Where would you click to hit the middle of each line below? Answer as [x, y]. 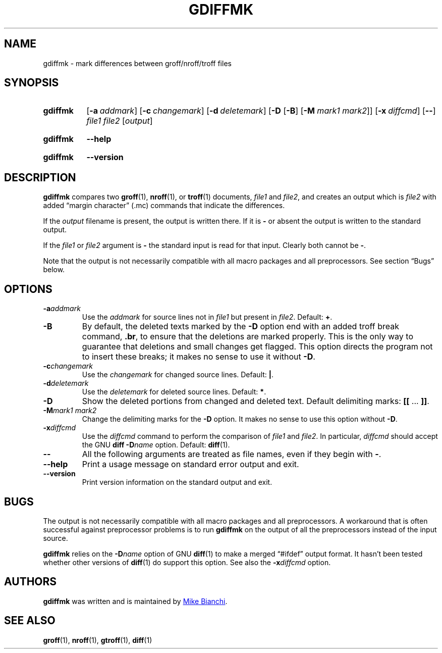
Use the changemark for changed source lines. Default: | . [178, 375]
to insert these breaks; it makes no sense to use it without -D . [199, 357]
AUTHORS [31, 582]
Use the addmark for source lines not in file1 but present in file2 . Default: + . [207, 317]
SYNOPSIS [32, 83]
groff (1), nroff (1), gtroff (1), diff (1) [98, 640]
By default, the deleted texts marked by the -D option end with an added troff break [241, 326]
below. [54, 270]
